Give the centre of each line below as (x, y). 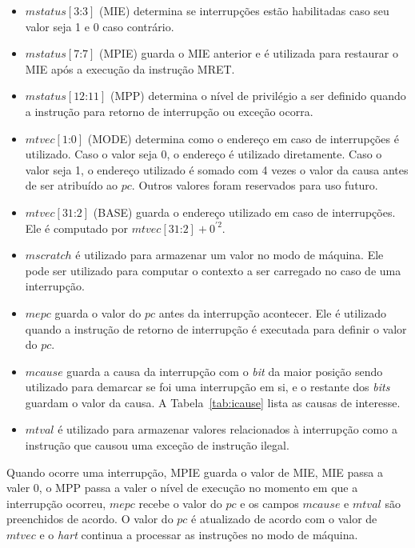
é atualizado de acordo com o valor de (284, 519)
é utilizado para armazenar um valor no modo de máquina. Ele (229, 255)
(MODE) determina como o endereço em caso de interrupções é (243, 138)
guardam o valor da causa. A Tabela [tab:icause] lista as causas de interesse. (213, 402)
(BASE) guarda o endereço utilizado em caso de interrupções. (244, 212)
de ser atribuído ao (72, 185)
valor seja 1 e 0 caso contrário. (100, 26)
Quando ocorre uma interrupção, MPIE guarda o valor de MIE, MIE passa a (195, 472)
